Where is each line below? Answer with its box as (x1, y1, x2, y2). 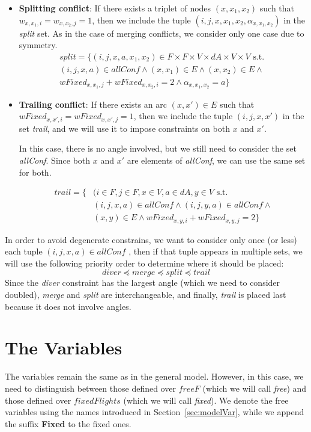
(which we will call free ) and (202, 381, 307, 394)
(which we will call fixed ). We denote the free (123, 393, 289, 406)
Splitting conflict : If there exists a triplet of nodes (19, 2, 211, 14)
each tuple (5, 245, 43, 258)
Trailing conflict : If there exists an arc (19, 97, 168, 110)
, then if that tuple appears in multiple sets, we (128, 245, 303, 258)
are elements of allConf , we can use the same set (127, 153, 306, 166)
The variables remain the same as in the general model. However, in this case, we (5, 370, 304, 383)
